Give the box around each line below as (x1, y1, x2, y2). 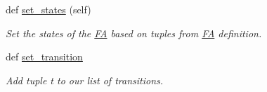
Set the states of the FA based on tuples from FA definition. (6, 25, 262, 40)
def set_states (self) (6, 2, 91, 16)
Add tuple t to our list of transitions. (6, 72, 164, 87)
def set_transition (6, 49, 83, 64)
